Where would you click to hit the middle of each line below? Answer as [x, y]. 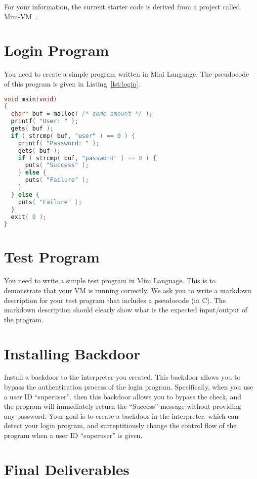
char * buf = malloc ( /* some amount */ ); [82, 114]
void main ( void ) [31, 99]
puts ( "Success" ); [57, 165]
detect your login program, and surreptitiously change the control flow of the [120, 425]
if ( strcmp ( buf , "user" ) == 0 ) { [73, 136]
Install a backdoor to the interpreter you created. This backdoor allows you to [122, 377]
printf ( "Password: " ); [59, 143]
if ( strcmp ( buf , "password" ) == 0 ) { [87, 158]
